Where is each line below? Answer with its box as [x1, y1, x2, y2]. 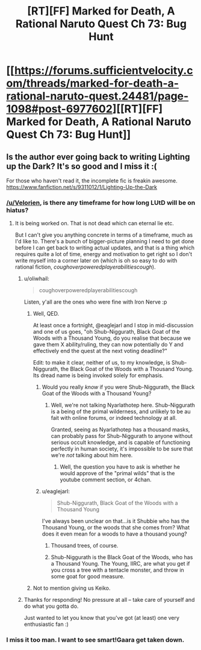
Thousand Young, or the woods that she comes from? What [42, 524, 190, 531]
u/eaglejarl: [42, 488, 70, 495]
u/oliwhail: [23, 275, 50, 283]
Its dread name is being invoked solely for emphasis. [32, 372, 164, 379]
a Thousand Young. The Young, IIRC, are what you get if [51, 560, 190, 567]
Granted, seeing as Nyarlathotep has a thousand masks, [51, 426, 190, 433]
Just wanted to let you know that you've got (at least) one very [23, 614, 179, 622]
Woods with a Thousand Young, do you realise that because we [32, 334, 191, 342]
